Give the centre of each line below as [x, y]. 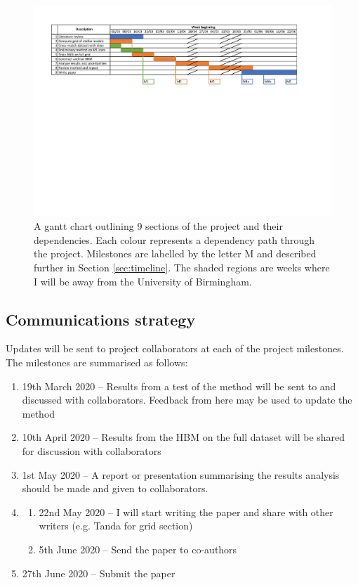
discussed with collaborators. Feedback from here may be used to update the [187, 400]
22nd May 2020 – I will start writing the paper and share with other [186, 512]
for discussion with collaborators [92, 450]
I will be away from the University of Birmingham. [143, 281]
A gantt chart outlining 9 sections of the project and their [158, 226]
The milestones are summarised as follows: [97, 362]
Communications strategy [101, 319]
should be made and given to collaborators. [115, 488]
